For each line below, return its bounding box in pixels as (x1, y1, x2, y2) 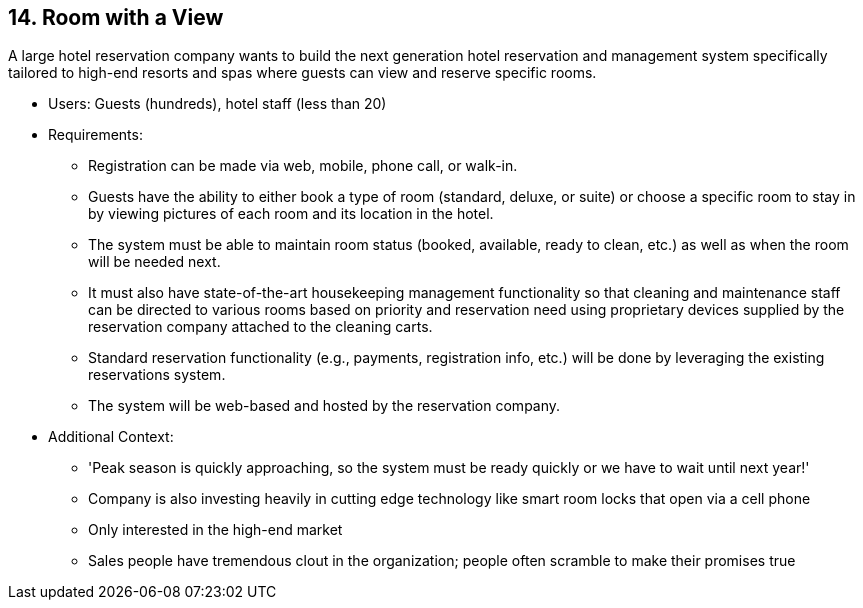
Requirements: (48, 126, 143, 144)
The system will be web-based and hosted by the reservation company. (88, 397, 561, 415)
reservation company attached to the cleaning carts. (88, 318, 433, 336)
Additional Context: (48, 428, 174, 446)
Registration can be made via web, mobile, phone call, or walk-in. (88, 157, 518, 175)
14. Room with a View (8, 5, 224, 30)
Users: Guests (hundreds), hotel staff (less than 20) (48, 95, 387, 113)
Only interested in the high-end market (88, 521, 343, 539)
